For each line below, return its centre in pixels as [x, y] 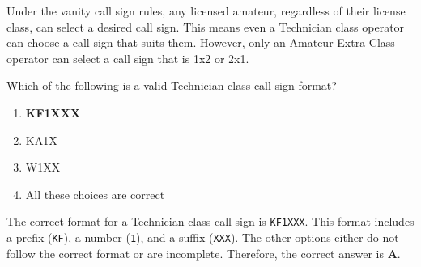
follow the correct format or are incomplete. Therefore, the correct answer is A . [204, 253]
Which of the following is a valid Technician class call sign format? [172, 85]
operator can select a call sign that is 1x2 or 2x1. [128, 58]
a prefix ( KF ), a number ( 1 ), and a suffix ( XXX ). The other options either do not [203, 237]
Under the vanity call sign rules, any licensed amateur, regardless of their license [206, 11]
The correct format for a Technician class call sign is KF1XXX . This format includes [210, 221]
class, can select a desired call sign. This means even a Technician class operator [206, 26]
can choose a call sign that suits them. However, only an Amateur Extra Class [201, 42]
